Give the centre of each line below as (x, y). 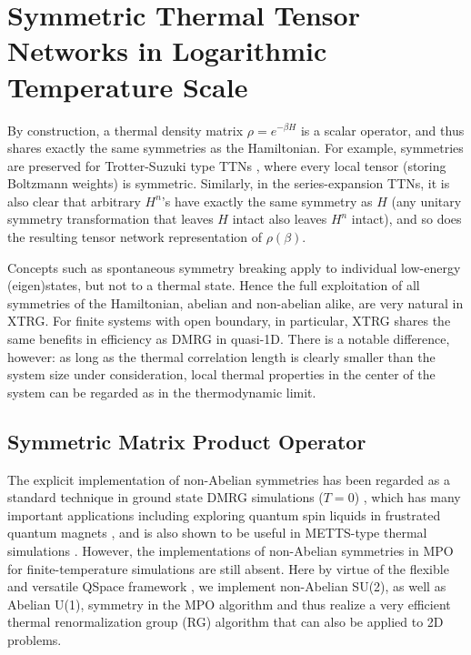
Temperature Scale (128, 86)
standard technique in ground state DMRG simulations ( (165, 497)
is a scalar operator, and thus (382, 130)
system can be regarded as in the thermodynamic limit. (162, 392)
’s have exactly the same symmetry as (267, 201)
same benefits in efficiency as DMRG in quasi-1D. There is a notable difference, (229, 339)
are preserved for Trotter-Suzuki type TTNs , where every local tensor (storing (227, 165)
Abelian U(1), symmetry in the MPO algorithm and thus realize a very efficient (229, 604)
